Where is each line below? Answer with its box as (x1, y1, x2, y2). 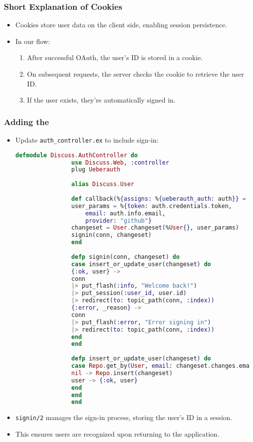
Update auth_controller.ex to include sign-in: (15, 135, 158, 145)
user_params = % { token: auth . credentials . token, (71, 202, 232, 210)
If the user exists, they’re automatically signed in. (27, 95, 175, 105)
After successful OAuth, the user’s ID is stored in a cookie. (27, 52, 203, 63)
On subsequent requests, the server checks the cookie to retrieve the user (27, 69, 244, 79)
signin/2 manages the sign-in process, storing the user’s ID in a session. (15, 412, 233, 422)
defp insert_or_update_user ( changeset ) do (71, 355, 211, 362)
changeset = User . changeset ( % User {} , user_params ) (71, 224, 239, 232)
